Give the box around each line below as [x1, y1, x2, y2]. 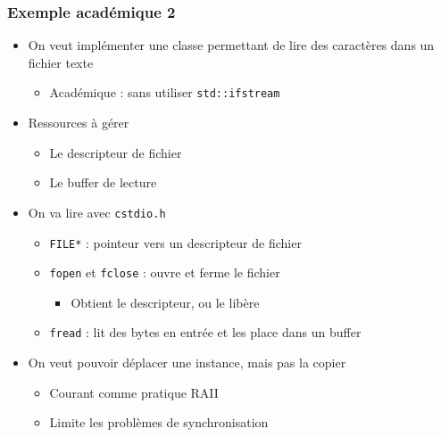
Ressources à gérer [28, 113, 129, 132]
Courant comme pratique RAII [49, 383, 219, 401]
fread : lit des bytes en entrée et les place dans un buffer [49, 323, 362, 342]
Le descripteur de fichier [49, 143, 182, 161]
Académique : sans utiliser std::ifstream [49, 83, 280, 102]
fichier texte [28, 53, 94, 71]
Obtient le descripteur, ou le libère [71, 293, 260, 311]
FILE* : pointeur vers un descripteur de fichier [49, 233, 302, 251]
